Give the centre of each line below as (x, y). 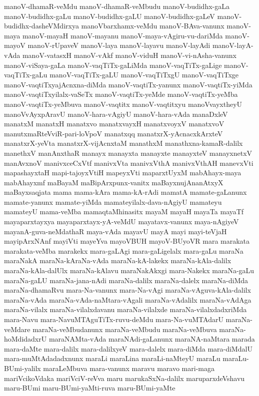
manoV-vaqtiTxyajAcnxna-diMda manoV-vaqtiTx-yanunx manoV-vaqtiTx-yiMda (128, 84)
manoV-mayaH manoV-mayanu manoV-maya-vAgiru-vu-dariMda (122, 35)
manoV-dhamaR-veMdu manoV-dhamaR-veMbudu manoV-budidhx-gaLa (117, 6)
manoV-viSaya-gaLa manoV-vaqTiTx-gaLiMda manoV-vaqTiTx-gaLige (113, 65)
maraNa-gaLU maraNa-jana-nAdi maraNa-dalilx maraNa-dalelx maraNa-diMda (126, 280)
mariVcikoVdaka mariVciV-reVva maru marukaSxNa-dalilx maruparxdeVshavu (124, 378)
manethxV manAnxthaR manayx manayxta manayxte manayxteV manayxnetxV (128, 153)
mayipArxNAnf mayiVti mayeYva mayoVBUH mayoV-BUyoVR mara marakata (127, 241)
